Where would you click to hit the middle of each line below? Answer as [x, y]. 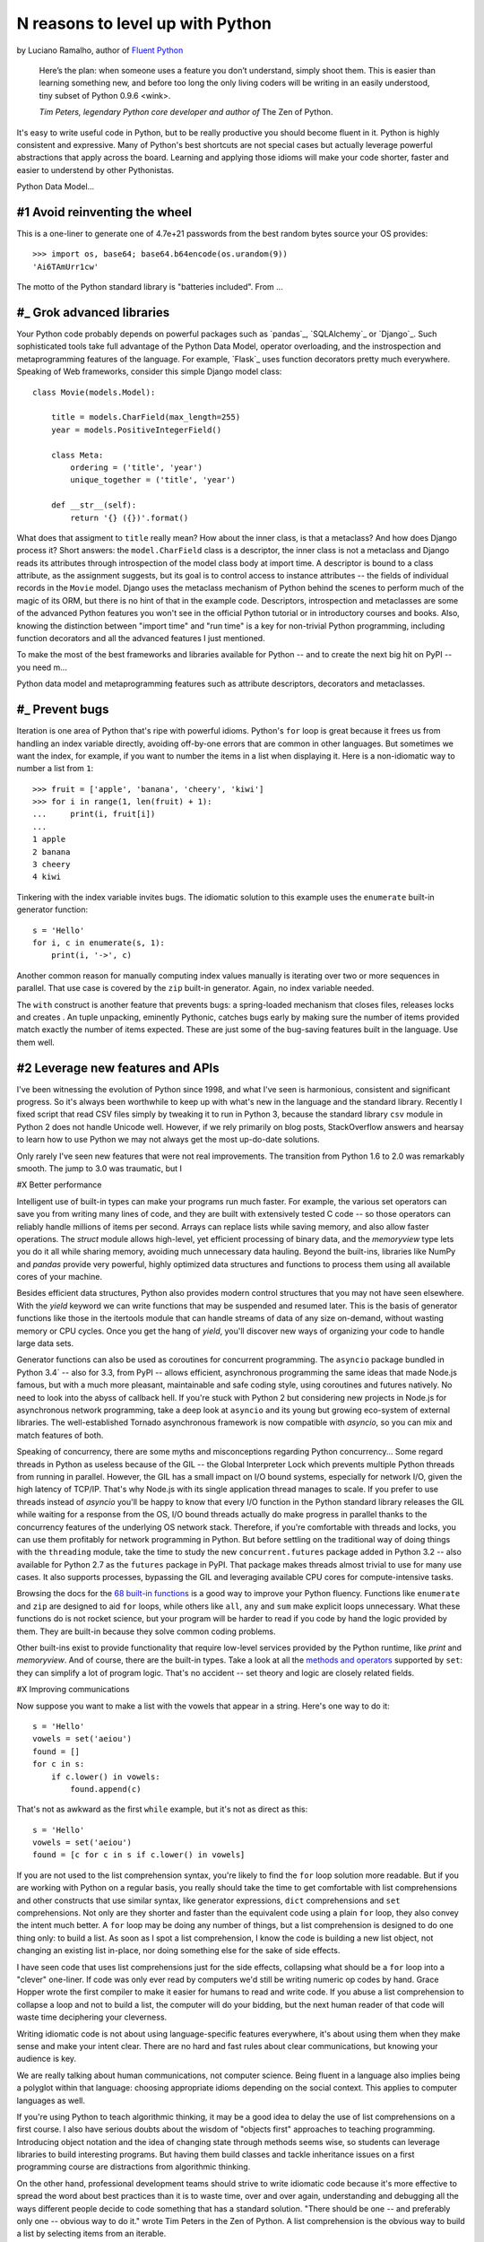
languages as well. [51, 2100]
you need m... [42, 667]
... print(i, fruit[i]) [94, 814]
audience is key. [46, 2059]
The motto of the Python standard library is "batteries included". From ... [150, 287]
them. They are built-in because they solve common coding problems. [146, 1631]
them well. [36, 1042]
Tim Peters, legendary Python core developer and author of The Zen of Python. [186, 112]
